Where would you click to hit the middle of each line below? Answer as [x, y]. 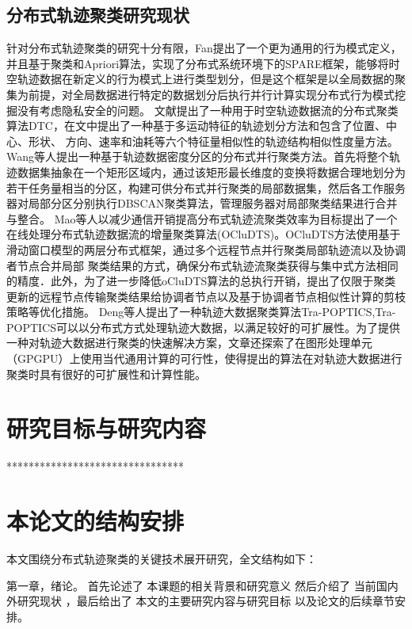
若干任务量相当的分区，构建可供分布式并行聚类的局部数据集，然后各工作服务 [206, 187]
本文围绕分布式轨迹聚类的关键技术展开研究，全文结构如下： [162, 559]
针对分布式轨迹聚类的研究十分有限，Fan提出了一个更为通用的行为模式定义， [204, 48]
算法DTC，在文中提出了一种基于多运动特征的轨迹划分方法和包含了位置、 [196, 126]
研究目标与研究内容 [107, 428]
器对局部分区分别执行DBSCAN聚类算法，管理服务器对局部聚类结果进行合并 [202, 203]
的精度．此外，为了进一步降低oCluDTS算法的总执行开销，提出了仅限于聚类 [201, 281]
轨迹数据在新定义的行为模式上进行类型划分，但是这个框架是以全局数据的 [206, 79]
